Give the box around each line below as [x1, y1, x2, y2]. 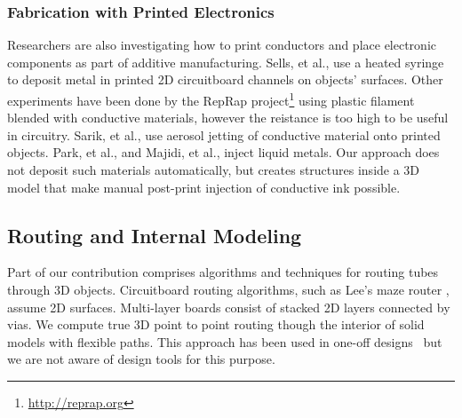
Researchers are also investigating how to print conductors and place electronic [7, 35, 436, 54]
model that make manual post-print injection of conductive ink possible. [7, 177, 401, 196]
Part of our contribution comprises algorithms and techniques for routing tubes [7, 263, 439, 281]
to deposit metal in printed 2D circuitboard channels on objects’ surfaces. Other [7, 70, 443, 89]
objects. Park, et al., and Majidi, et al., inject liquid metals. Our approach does [7, 143, 440, 162]
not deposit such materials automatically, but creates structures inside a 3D [7, 161, 420, 179]
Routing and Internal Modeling [7, 221, 302, 248]
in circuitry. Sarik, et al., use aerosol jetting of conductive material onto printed [7, 125, 441, 144]
